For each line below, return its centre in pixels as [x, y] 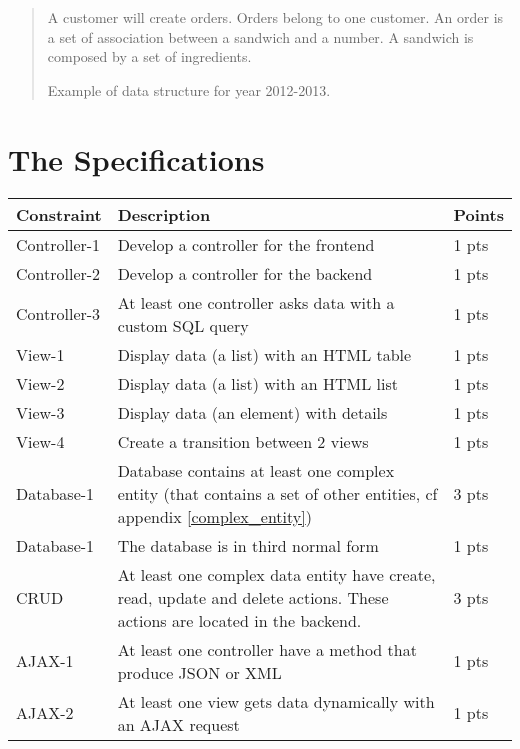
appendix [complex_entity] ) [214, 516]
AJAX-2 [45, 712]
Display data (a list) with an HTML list [257, 383]
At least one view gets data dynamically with [276, 701]
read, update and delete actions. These [253, 597]
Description [164, 214]
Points [478, 214]
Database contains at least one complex [256, 470]
